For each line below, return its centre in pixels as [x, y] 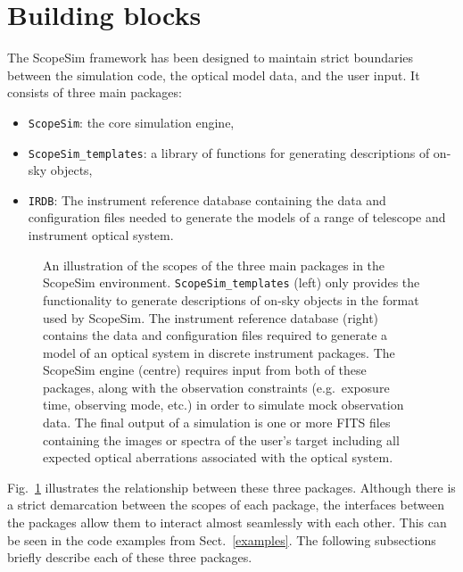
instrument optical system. [101, 235]
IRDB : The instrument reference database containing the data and [207, 199]
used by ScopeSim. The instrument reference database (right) [211, 317]
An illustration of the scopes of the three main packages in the [214, 265]
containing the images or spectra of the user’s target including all [221, 439]
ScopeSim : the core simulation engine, [131, 122]
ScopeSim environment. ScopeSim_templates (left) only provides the [231, 282]
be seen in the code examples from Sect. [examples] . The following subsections [222, 539]
